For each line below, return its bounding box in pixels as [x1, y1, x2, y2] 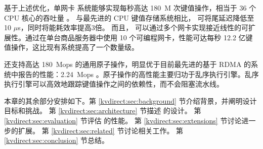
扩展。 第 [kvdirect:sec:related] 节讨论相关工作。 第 [18, 125, 184, 135]
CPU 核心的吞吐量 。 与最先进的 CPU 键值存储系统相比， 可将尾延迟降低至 [4, 12, 254, 23]
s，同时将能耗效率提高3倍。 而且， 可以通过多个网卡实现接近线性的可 [18, 22, 248, 33]
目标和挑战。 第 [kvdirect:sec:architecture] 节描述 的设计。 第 [4, 105, 201, 116]
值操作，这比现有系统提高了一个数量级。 [4, 42, 139, 52]
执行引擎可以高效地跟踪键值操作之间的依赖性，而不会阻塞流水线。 [4, 79, 224, 89]
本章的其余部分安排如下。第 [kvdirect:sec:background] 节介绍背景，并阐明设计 [4, 95, 257, 106]
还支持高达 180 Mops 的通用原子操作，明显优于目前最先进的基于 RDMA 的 [4, 58, 251, 69]
